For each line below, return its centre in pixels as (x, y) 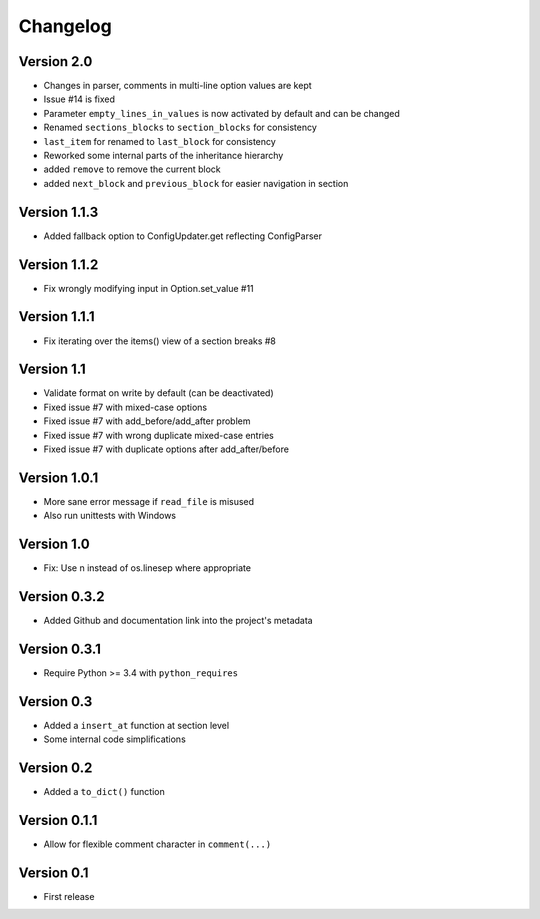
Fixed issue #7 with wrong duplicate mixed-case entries (159, 435)
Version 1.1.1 (56, 316)
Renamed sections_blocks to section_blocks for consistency (180, 127)
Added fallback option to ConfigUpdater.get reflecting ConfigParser (183, 236)
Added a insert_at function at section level (136, 725)
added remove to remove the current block (132, 169)
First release (69, 897)
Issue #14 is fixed (79, 99)
